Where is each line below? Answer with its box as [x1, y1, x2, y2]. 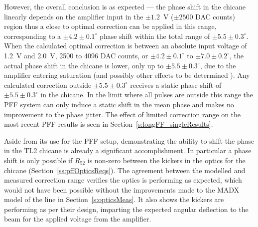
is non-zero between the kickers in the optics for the [87, 155, 246, 165]
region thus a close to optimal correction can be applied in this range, [4, 21, 217, 31]
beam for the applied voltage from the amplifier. [4, 214, 151, 224]
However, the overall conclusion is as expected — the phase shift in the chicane [4, 1, 246, 11]
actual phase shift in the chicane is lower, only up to [4, 60, 164, 70]
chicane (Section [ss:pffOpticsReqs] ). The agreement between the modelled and [4, 165, 246, 175]
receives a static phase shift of [130, 79, 222, 90]
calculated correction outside [4, 79, 92, 90]
